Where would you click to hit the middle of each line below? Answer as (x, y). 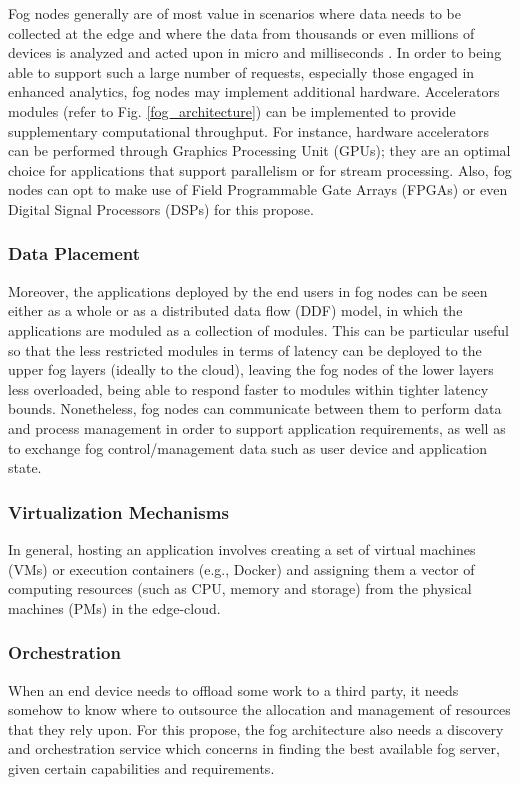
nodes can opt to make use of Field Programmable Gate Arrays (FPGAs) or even (258, 189)
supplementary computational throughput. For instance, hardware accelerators (249, 130)
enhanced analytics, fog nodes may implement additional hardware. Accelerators (254, 91)
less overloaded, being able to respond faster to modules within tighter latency (248, 388)
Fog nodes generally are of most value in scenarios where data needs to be (234, 13)
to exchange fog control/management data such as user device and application (248, 447)
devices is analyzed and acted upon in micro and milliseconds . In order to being (255, 52)
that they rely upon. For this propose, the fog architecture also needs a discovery (256, 728)
